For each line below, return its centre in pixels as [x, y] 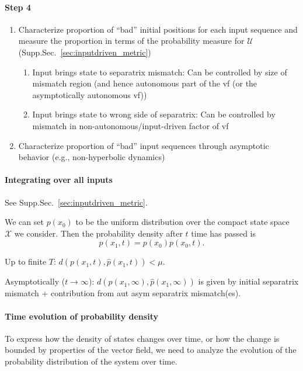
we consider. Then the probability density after [98, 233]
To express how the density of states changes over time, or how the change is [142, 338]
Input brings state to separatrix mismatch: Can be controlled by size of [160, 72]
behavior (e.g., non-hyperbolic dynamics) [92, 157]
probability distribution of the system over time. [91, 361]
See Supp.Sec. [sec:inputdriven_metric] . [76, 202]
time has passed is [224, 233]
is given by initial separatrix [248, 281]
